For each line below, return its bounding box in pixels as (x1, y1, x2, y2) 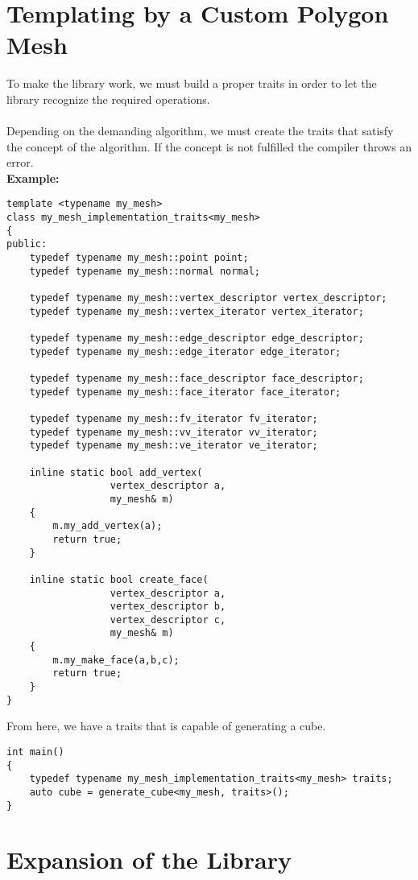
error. (6, 154, 34, 171)
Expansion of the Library (6, 843, 292, 876)
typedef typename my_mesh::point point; (29, 252, 249, 264)
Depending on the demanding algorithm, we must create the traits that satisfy (6, 122, 394, 139)
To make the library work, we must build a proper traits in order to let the (6, 75, 377, 92)
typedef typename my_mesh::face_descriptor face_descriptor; (29, 373, 364, 384)
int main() (6, 746, 64, 758)
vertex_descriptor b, (110, 601, 226, 613)
